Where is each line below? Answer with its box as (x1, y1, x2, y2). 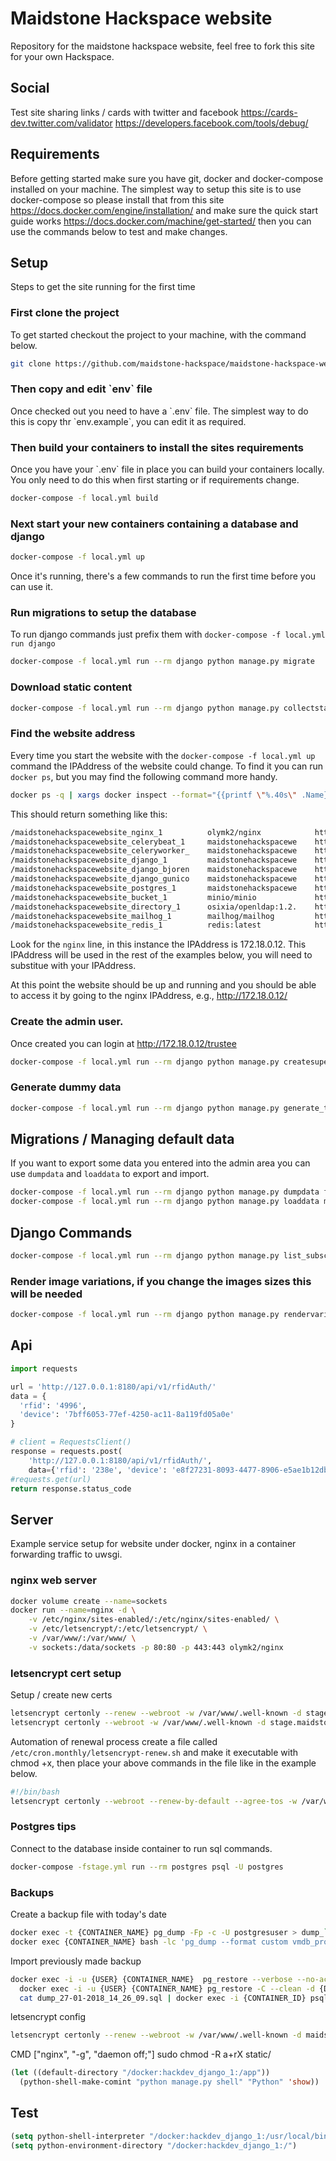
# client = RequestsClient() (10, 1437, 132, 1447)
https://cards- (240, 106, 298, 118)
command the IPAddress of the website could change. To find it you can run (10, 760, 324, 772)
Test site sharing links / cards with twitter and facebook (10, 106, 239, 118)
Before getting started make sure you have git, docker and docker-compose (10, 172, 324, 184)
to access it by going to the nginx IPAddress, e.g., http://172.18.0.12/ (10, 990, 288, 1002)
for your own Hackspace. (10, 50, 115, 62)
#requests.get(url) (10, 1474, 92, 1484)
